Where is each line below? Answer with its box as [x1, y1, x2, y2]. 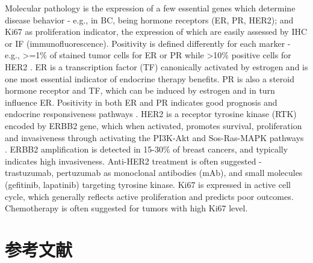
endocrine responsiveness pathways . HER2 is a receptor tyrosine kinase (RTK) [5, 107, 297, 120]
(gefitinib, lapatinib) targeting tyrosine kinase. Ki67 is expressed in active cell [5, 178, 291, 190]
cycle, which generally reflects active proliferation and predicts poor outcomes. [5, 190, 294, 202]
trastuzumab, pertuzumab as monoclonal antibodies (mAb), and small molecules [5, 166, 303, 179]
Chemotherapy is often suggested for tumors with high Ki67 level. [5, 202, 248, 214]
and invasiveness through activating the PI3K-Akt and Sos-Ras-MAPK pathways [5, 131, 304, 144]
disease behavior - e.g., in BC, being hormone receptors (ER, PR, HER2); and [5, 13, 294, 26]
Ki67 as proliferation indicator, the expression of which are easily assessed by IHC [5, 25, 308, 38]
